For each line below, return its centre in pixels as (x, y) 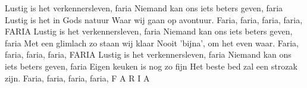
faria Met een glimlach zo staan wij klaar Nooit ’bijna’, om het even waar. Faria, (152, 43)
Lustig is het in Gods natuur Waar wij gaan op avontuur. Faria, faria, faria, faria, (154, 19)
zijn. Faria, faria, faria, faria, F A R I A (77, 78)
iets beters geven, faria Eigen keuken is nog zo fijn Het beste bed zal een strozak (151, 66)
